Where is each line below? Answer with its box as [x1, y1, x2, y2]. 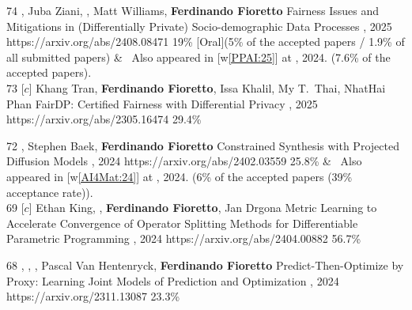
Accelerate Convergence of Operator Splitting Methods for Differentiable [6, 214, 358, 231]
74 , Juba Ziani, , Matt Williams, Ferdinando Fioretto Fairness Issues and [6, 2, 380, 18]
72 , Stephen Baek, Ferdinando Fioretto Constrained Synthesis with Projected [6, 137, 399, 153]
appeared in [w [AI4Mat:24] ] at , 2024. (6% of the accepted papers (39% [6, 168, 353, 184]
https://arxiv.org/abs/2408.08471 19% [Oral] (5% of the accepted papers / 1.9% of [6, 33, 405, 50]
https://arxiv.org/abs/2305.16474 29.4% [6, 111, 202, 127]
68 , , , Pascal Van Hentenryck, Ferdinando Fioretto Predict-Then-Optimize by [6, 256, 404, 273]
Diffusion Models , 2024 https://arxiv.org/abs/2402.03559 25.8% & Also [6, 153, 362, 169]
